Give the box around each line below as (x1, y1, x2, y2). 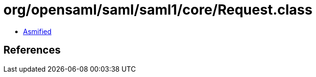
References (3, 44, 61, 57)
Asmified (23, 27, 52, 36)
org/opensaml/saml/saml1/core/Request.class (3, 1, 313, 18)
